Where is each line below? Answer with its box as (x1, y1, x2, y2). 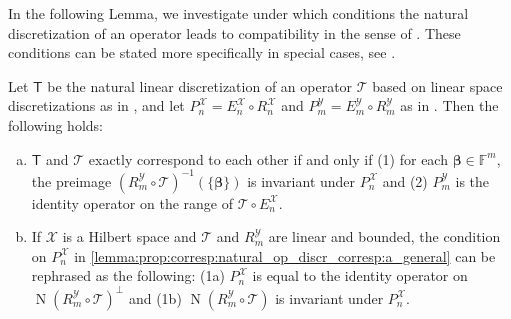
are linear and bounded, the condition (268, 226, 501, 247)
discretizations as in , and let (8, 95, 185, 116)
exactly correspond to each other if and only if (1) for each (88, 148, 448, 169)
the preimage (31, 170, 112, 191)
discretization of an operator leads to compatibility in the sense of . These (8, 22, 461, 43)
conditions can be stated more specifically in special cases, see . (8, 42, 396, 63)
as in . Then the (400, 95, 499, 116)
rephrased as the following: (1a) (31, 265, 225, 286)
